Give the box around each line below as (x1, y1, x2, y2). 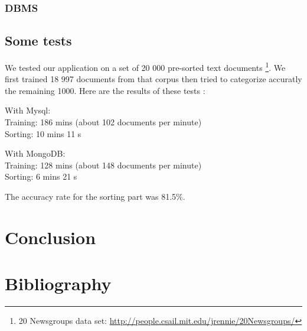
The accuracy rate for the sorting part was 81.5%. (5, 190, 185, 203)
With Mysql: (5, 104, 51, 116)
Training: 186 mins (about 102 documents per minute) (5, 116, 202, 128)
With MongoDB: (5, 147, 66, 160)
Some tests (5, 31, 72, 50)
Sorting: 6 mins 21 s (5, 170, 77, 183)
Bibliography (5, 271, 112, 296)
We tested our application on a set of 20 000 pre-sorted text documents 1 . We (5, 60, 286, 73)
